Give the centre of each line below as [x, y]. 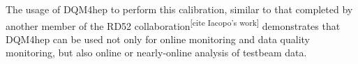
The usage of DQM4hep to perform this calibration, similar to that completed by [179, 9]
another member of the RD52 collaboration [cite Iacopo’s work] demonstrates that [173, 24]
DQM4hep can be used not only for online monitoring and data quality [158, 39]
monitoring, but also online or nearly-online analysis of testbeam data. [156, 53]
